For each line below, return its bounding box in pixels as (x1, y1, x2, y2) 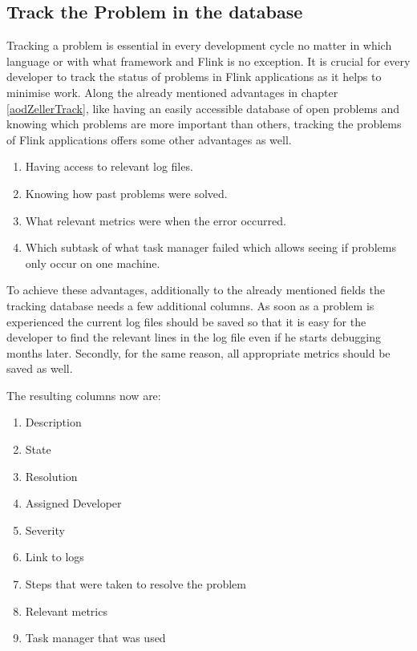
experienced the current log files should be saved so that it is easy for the (6, 313, 366, 330)
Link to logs (25, 548, 84, 565)
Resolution (25, 467, 78, 484)
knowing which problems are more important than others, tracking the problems (6, 115, 402, 132)
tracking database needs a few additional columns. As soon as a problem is (6, 297, 374, 313)
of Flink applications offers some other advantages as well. (6, 131, 292, 148)
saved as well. (6, 360, 73, 377)
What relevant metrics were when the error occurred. (25, 212, 286, 228)
